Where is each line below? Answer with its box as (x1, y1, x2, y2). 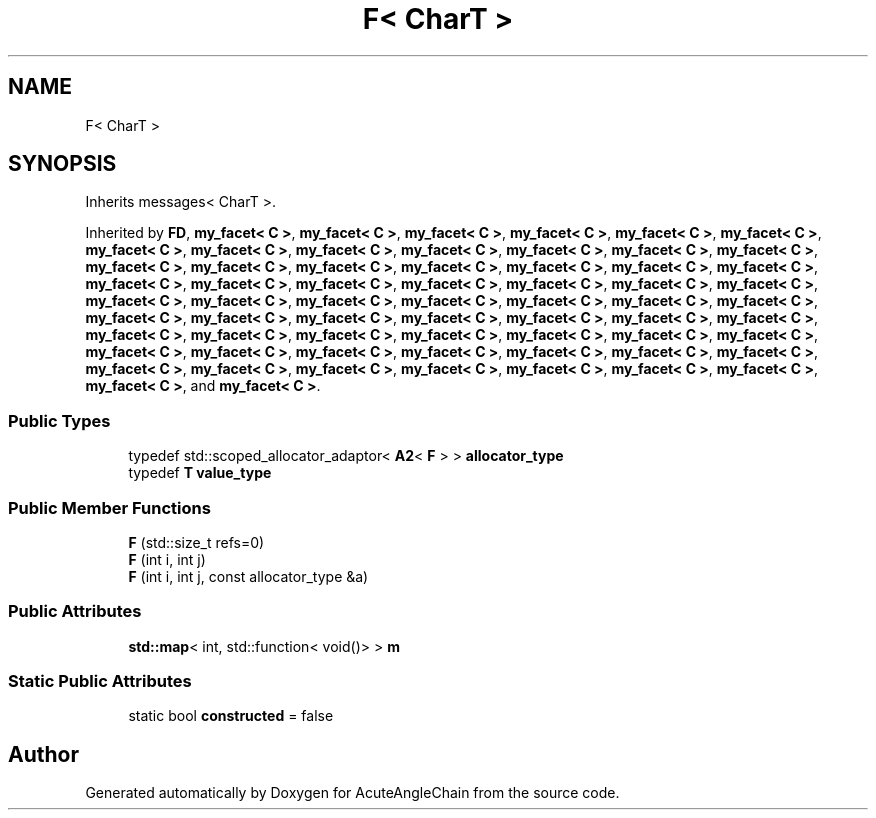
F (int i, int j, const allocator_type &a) (128, 567, 369, 585)
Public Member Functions (8, 497, 211, 518)
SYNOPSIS (8, 151, 117, 177)
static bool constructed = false (128, 707, 334, 725)
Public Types (8, 410, 111, 431)
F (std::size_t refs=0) (128, 533, 265, 551)
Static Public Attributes (8, 671, 192, 692)
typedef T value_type (128, 464, 272, 482)
